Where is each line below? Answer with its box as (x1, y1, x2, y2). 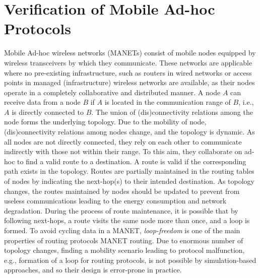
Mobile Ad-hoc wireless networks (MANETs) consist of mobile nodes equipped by (4, 47, 256, 58)
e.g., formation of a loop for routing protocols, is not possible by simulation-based (4, 254, 256, 265)
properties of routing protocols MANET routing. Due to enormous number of (4, 235, 243, 245)
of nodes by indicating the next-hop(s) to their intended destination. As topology (4, 176, 255, 186)
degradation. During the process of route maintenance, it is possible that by (4, 205, 238, 216)
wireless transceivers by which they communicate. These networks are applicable (4, 57, 252, 67)
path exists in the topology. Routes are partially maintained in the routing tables (4, 166, 254, 176)
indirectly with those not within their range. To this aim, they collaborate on (4, 146, 242, 157)
